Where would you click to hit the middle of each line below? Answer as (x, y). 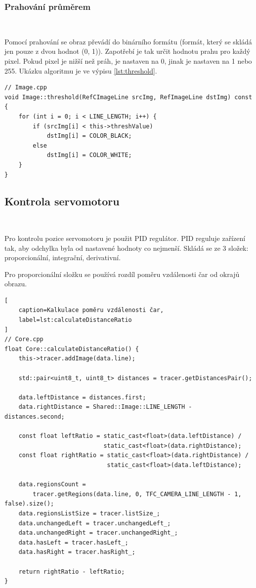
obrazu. (16, 284)
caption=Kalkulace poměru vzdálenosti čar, (91, 310)
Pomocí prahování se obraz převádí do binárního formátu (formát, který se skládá (128, 41)
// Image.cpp (26, 88)
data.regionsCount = (52, 485)
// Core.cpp (24, 339)
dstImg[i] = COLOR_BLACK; (89, 136)
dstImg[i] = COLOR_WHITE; (89, 155)
